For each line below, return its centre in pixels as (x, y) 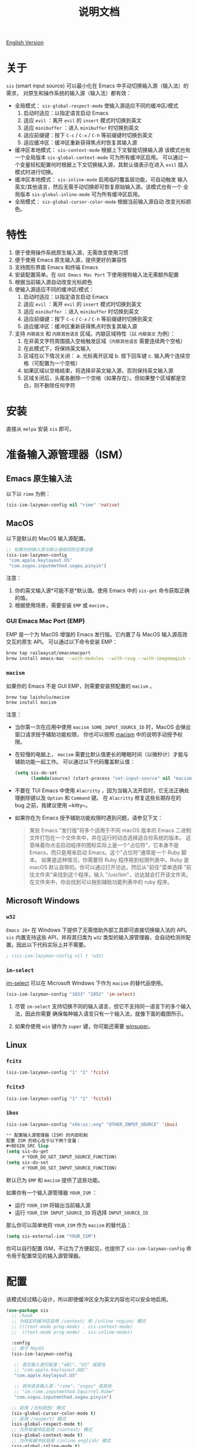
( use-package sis (27, 1310)
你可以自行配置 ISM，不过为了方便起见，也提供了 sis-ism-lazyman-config (95, 1248)
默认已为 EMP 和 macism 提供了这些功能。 (55, 1180)
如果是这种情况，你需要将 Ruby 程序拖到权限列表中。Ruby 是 (115, 860)
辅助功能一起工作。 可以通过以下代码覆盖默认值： (75, 762)
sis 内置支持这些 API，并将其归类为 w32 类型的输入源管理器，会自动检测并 (96, 937)
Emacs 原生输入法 (39, 478)
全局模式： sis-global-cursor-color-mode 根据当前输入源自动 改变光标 (100, 202)
